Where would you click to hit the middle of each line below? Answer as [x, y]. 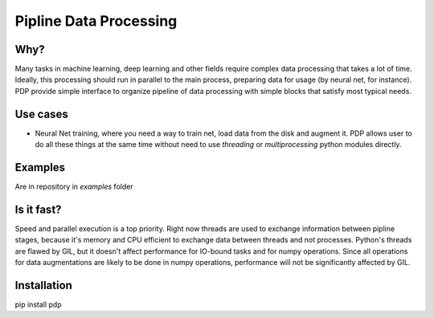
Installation [43, 285]
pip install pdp [38, 304]
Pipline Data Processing [96, 21]
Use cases [41, 114]
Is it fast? [38, 209]
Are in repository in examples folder [74, 187]
